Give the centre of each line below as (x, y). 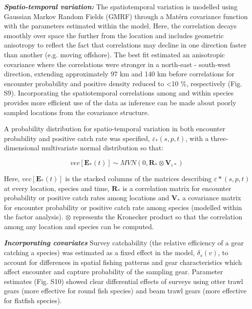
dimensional (22, 148)
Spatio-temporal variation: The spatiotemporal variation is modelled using (121, 6)
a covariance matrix (212, 198)
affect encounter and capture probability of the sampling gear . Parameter (114, 272)
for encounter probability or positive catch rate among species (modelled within (123, 207)
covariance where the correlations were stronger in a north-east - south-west (117, 64)
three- (220, 138)
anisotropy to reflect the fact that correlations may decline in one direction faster (125, 45)
